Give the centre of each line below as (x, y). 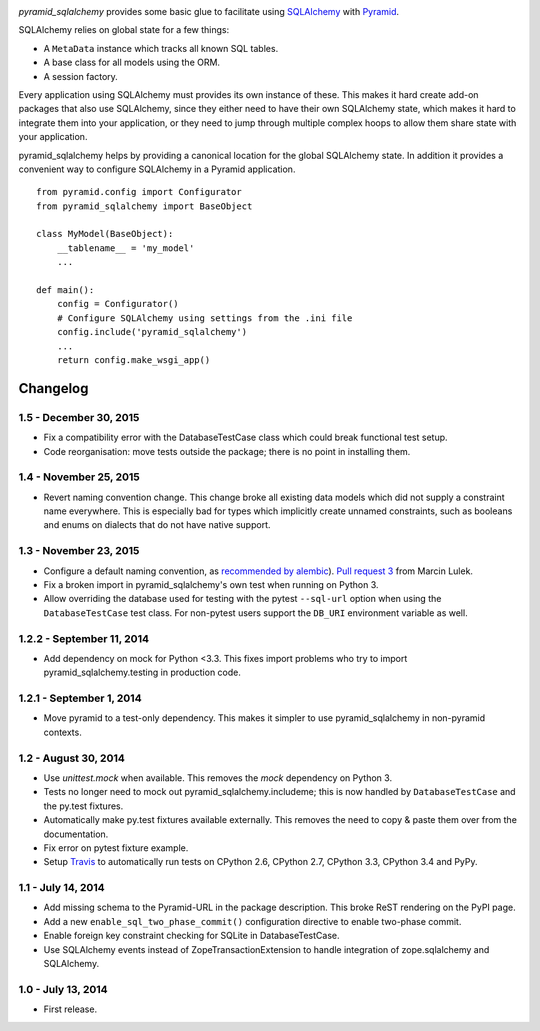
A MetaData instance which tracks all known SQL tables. (161, 48)
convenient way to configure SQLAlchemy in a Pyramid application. (157, 169)
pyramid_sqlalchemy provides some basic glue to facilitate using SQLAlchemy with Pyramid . (209, 11)
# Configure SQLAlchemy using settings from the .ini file (204, 318)
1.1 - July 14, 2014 (61, 888)
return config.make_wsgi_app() (133, 359)
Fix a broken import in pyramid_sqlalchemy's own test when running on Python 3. (211, 584)
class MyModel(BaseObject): (105, 234)
